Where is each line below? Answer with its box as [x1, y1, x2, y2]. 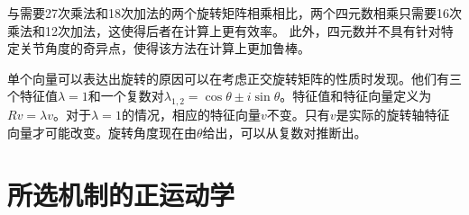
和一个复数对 [87, 86, 164, 105]
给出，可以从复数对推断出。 [202, 122, 367, 141]
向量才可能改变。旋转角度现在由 [7, 122, 197, 141]
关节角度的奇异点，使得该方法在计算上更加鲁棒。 [19, 39, 310, 58]
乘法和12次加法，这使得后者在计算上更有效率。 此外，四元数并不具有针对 [7, 21, 441, 40]
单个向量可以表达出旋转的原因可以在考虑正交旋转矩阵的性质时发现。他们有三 [7, 68, 462, 87]
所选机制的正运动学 [7, 175, 235, 212]
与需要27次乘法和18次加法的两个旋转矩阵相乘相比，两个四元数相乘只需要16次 [7, 4, 462, 22]
